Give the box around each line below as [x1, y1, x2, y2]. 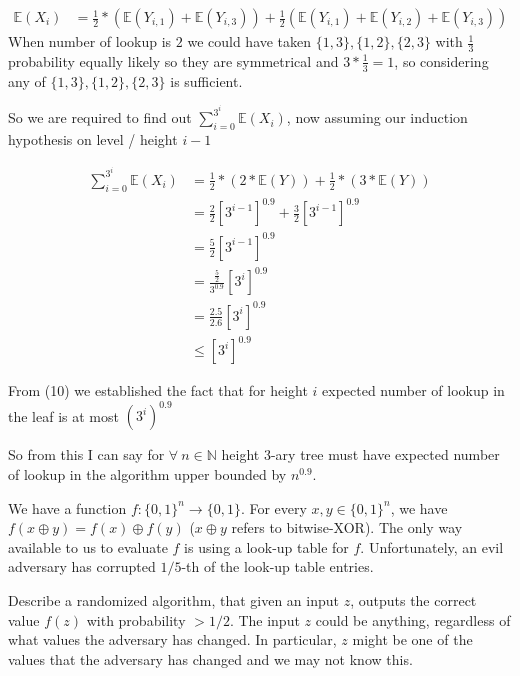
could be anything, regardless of [315, 609, 511, 630]
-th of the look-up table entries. [181, 556, 374, 577]
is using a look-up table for [184, 536, 349, 557]
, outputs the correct [350, 589, 477, 610]
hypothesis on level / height [8, 129, 178, 150]
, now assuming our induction [286, 107, 468, 128]
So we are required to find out [8, 107, 192, 128]
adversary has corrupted [8, 556, 156, 577]
